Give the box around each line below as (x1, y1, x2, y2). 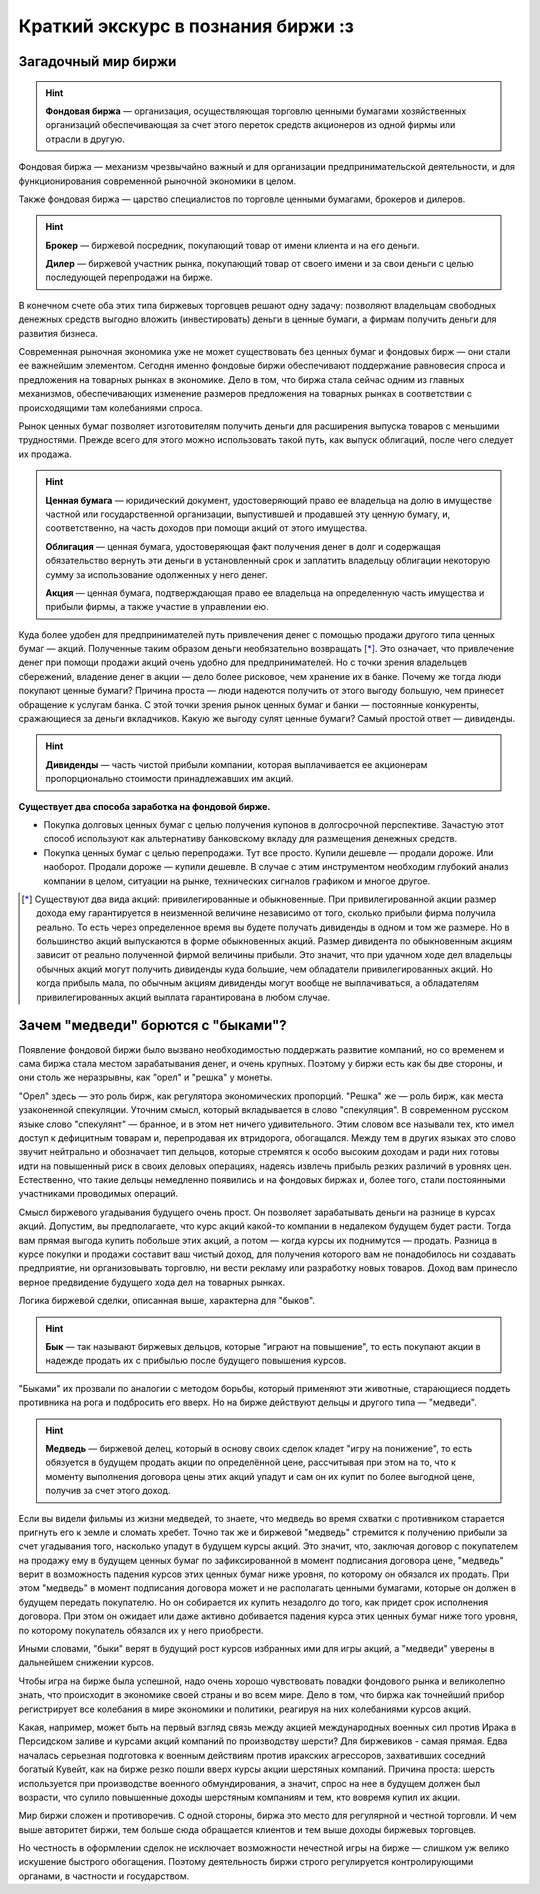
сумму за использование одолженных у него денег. (45, 568, 269, 580)
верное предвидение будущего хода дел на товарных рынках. (18, 1276, 285, 1288)
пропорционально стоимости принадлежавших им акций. (45, 773, 294, 785)
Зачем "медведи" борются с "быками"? (18, 1017, 287, 1034)
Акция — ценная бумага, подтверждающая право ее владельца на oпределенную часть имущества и (45, 586, 485, 599)
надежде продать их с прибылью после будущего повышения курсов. (45, 1355, 347, 1367)
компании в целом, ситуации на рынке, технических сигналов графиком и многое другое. (43, 875, 431, 887)
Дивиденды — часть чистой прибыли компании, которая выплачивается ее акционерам (45, 758, 428, 770)
